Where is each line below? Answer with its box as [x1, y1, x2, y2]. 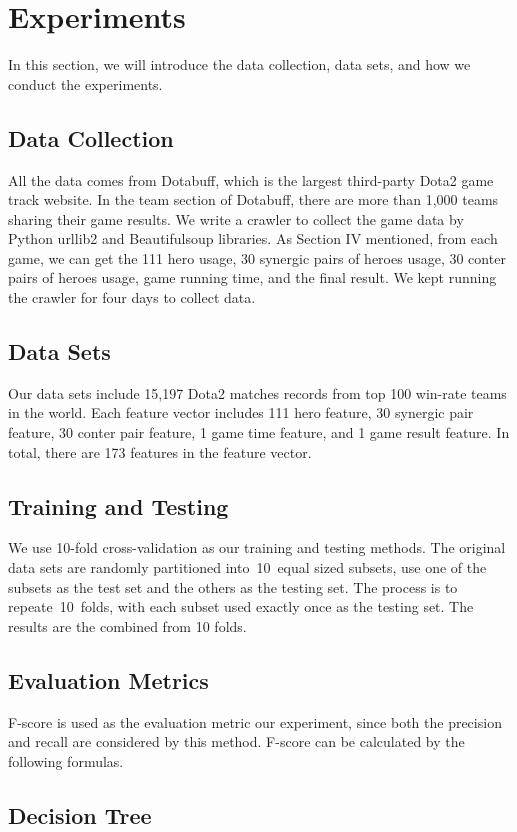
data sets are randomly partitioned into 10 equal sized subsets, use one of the [8, 557, 487, 578]
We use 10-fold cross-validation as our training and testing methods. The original [8, 537, 506, 558]
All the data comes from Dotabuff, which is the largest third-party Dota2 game [8, 169, 494, 190]
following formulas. [8, 750, 124, 771]
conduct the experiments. [8, 73, 163, 94]
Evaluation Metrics [8, 664, 209, 695]
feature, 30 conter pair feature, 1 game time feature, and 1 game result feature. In [8, 422, 510, 443]
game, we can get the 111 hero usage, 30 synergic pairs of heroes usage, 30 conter [8, 247, 506, 268]
